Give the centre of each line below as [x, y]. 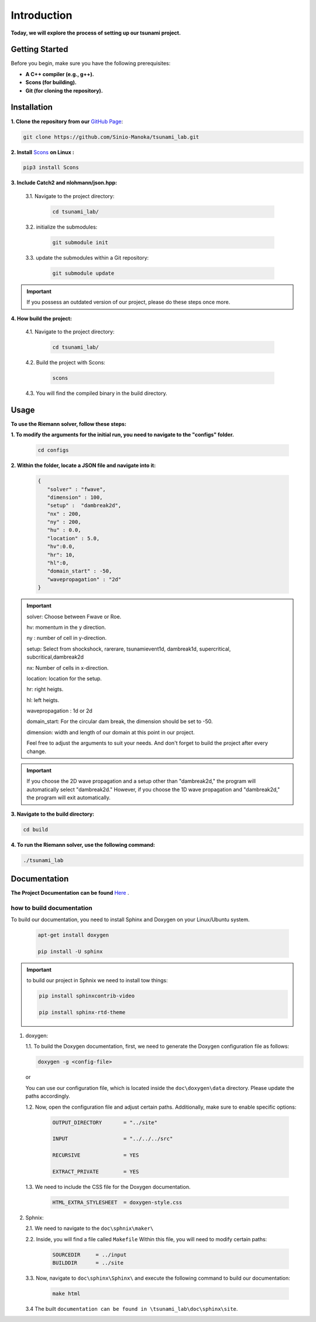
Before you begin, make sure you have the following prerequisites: [91, 63]
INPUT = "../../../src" [113, 1139]
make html [66, 1294]
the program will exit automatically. [69, 798]
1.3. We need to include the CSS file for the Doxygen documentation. [108, 1187]
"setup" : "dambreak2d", [84, 506]
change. [37, 751]
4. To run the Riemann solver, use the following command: [83, 844]
